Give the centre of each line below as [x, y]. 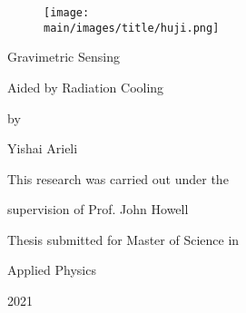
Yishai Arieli [43, 148]
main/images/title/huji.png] [132, 28]
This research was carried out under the [118, 178]
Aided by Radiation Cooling [86, 87]
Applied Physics [52, 270]
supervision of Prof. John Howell [98, 209]
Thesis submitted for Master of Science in [123, 239]
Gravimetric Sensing [64, 57]
